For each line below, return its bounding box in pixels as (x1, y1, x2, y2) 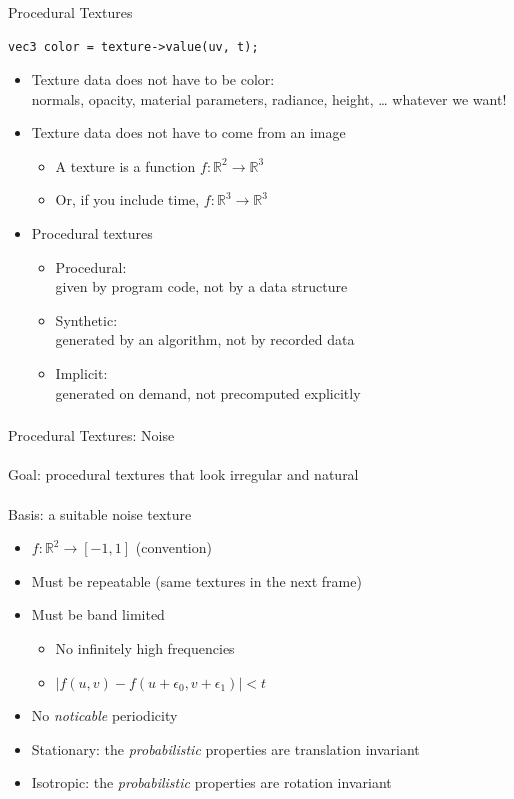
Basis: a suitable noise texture (8, 503, 192, 524)
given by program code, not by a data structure (55, 276, 348, 297)
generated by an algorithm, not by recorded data (55, 329, 355, 350)
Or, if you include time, (55, 189, 200, 210)
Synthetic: (55, 309, 118, 330)
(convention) (135, 537, 212, 558)
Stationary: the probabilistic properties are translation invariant (31, 738, 420, 759)
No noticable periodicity (31, 705, 178, 726)
